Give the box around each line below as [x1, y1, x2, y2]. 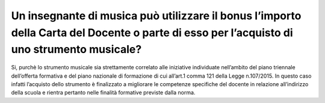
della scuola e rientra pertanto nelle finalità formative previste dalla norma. [11, 89, 196, 96]
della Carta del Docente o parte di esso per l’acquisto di [11, 26, 293, 39]
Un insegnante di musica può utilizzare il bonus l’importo [11, 9, 302, 22]
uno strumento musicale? [11, 43, 142, 57]
